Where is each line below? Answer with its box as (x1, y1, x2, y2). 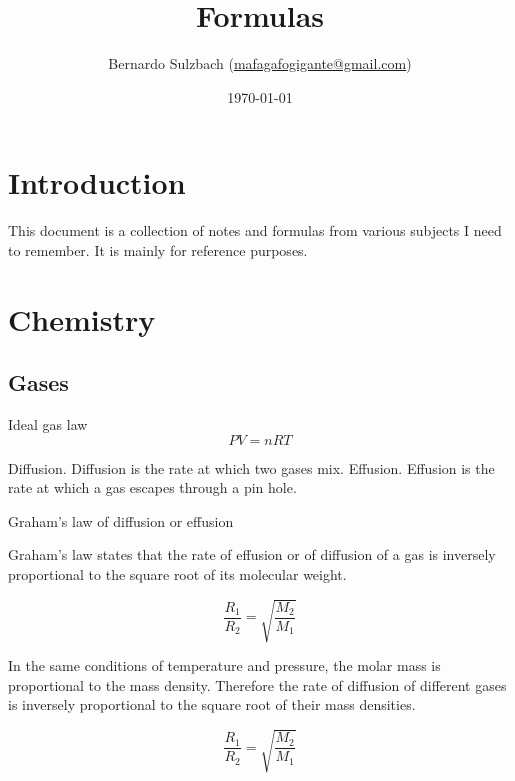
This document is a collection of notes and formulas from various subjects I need (8, 220, 502, 241)
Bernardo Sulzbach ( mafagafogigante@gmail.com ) (108, 53, 412, 74)
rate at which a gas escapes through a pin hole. (8, 477, 297, 498)
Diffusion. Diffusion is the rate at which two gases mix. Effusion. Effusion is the (8, 457, 495, 478)
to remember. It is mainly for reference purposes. (8, 239, 308, 260)
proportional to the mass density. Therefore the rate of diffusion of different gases (8, 674, 507, 695)
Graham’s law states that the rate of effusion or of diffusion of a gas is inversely (8, 544, 496, 565)
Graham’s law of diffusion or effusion (8, 510, 234, 531)
